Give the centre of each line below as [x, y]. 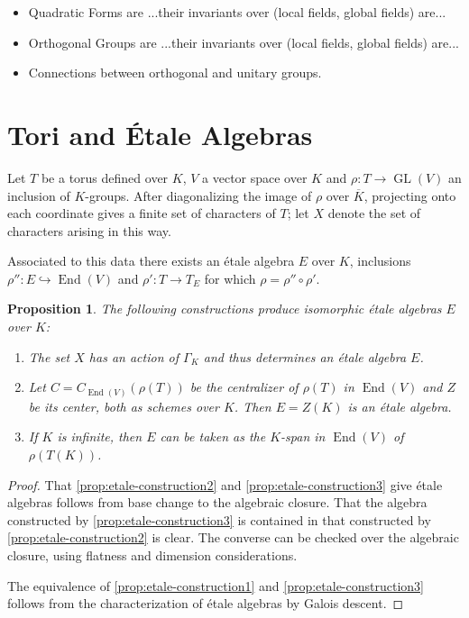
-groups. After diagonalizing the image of [198, 195]
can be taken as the [213, 436]
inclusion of [39, 195]
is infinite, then [100, 436]
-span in [303, 436]
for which [230, 278]
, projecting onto [410, 195]
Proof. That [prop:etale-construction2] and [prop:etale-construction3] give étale [225, 484]
